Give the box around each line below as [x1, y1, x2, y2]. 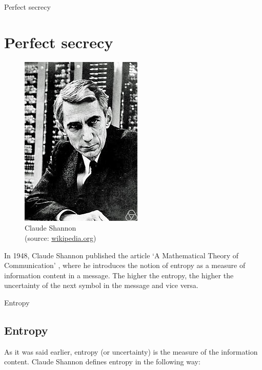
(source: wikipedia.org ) [25, 232, 96, 243]
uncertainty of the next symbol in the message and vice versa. [4, 280, 198, 291]
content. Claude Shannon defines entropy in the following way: [4, 356, 200, 367]
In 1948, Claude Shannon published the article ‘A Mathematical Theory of [4, 250, 239, 260]
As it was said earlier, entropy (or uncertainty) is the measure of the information [4, 346, 258, 357]
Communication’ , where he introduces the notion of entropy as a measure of [4, 260, 246, 271]
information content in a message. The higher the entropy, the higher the [4, 270, 234, 280]
